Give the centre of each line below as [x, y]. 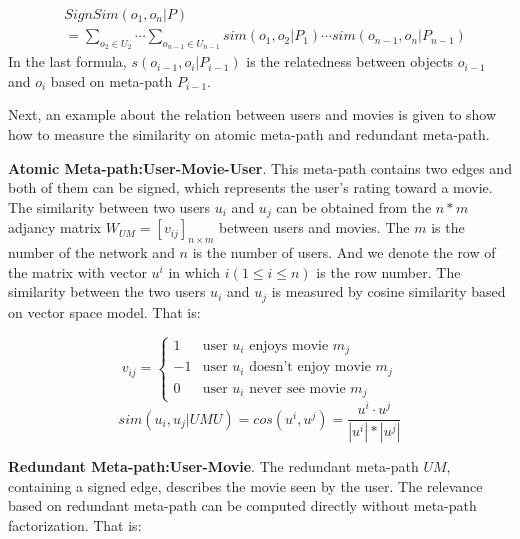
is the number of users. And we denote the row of [344, 252]
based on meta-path [111, 80]
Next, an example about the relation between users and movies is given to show [252, 114]
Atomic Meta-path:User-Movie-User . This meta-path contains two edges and [260, 167]
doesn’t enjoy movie [310, 367]
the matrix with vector [77, 271]
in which [194, 271]
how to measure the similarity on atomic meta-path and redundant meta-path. [249, 134]
